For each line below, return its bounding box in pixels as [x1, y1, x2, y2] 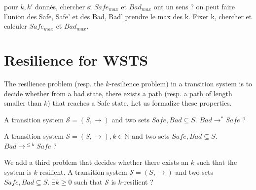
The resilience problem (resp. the [4, 78, 104, 88]
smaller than [4, 98, 42, 108]
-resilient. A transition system [37, 167, 127, 177]
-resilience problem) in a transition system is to [109, 78, 253, 88]
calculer [4, 21, 27, 31]
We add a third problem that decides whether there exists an [4, 157, 189, 167]
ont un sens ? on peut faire [153, 1, 235, 11]
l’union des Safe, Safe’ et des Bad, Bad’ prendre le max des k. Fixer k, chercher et [4, 11, 252, 21]
